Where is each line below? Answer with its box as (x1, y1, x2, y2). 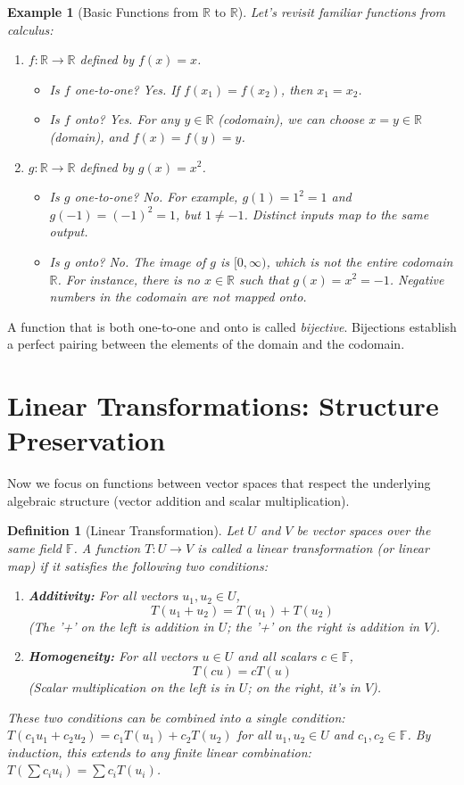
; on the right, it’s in (247, 677, 360, 696)
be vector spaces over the (296, 521, 431, 540)
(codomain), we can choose (218, 110, 365, 128)
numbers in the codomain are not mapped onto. (49, 287, 307, 306)
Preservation (7, 422, 166, 459)
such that (239, 269, 289, 288)
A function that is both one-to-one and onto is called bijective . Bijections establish (7, 317, 457, 335)
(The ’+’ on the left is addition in (28, 616, 214, 635)
